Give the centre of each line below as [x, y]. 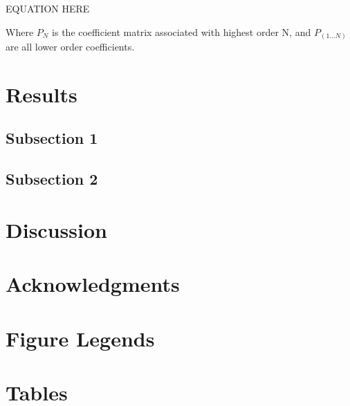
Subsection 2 [52, 179]
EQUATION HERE [48, 8]
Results [42, 94]
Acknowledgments [93, 284]
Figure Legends [80, 338]
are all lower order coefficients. [70, 47]
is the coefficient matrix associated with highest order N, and [182, 31]
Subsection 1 [52, 138]
